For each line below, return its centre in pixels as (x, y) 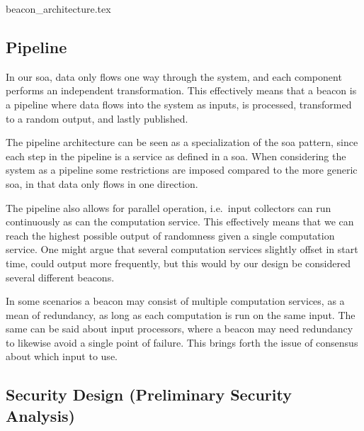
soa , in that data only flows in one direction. (102, 183)
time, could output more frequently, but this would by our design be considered (178, 263)
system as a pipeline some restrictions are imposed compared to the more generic (182, 170)
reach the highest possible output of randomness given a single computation (170, 235)
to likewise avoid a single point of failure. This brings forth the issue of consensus (182, 342)
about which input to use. (62, 356)
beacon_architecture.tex (58, 9)
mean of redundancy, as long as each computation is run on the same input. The (181, 314)
